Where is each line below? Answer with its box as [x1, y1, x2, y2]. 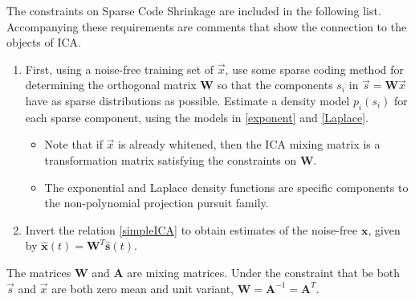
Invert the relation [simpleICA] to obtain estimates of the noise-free [25, 221, 358, 238]
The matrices [6, 263, 71, 280]
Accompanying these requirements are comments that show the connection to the [6, 18, 407, 35]
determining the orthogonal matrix [25, 76, 197, 93]
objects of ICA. [6, 34, 82, 51]
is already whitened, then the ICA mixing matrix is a [118, 136, 380, 153]
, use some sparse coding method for [225, 60, 405, 77]
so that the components [217, 76, 333, 93]
